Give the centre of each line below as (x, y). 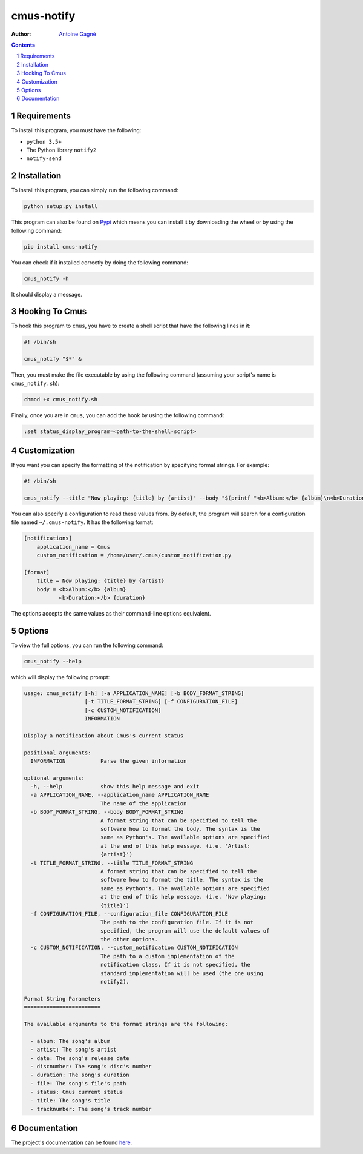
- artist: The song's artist (74, 1050)
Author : (21, 34)
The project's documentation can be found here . (72, 1142)
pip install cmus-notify (61, 247)
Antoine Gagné (77, 34)
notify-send (44, 159)
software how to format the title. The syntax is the (181, 880)
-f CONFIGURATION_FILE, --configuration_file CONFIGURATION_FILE (129, 914)
